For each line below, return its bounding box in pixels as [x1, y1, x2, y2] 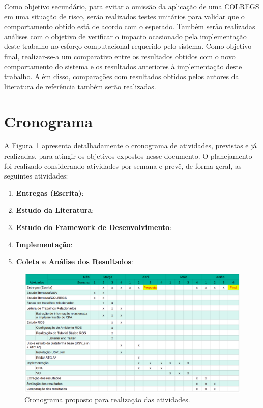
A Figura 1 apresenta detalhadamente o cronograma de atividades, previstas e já [4, 140, 257, 151]
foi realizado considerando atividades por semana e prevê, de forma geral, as [4, 160, 242, 171]
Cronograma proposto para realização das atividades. [24, 394, 190, 405]
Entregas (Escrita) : [16, 187, 84, 198]
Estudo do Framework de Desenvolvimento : [16, 222, 172, 233]
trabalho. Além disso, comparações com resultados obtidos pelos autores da [4, 71, 239, 82]
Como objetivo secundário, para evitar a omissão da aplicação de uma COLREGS [4, 1, 259, 11]
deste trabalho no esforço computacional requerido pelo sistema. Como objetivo [4, 41, 252, 52]
